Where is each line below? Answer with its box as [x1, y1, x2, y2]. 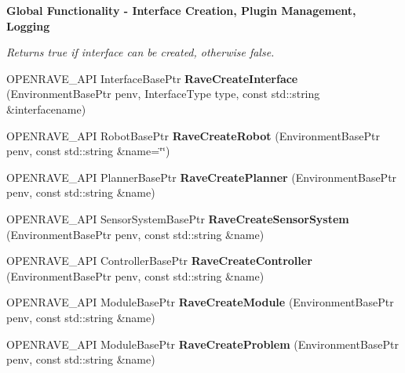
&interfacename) [6, 100, 86, 117]
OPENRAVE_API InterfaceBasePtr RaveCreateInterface [6, 70, 298, 86]
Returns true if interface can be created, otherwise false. [6, 44, 275, 60]
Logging [6, 17, 50, 34]
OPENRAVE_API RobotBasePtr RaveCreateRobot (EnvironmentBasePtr [6, 127, 380, 143]
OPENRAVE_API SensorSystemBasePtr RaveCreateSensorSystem [6, 210, 349, 226]
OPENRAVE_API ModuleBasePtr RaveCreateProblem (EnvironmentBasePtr [6, 335, 399, 352]
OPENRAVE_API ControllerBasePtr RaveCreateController [6, 252, 312, 269]
